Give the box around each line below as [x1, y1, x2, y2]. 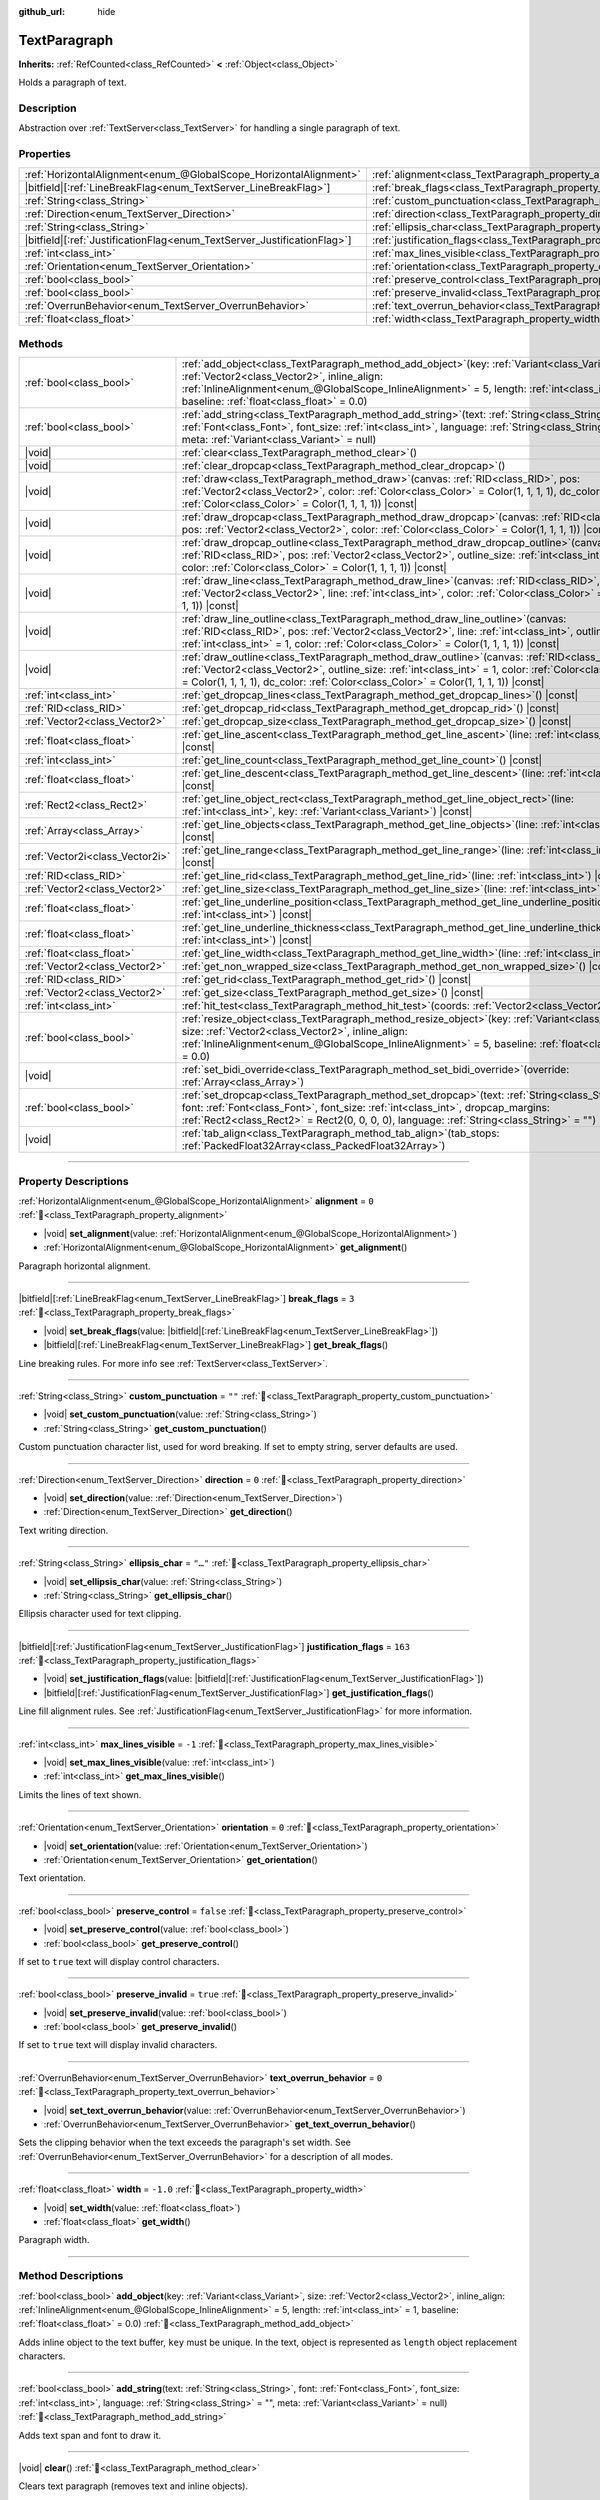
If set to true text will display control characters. [18, 1955, 220, 1967]
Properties [18, 147, 72, 161]
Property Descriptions [18, 1174, 129, 1188]
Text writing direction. [18, 1524, 109, 1536]
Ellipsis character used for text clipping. [18, 1608, 182, 1620]
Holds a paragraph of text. [18, 76, 127, 89]
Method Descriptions [18, 2269, 124, 2283]
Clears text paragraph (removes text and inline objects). [18, 2480, 249, 2492]
